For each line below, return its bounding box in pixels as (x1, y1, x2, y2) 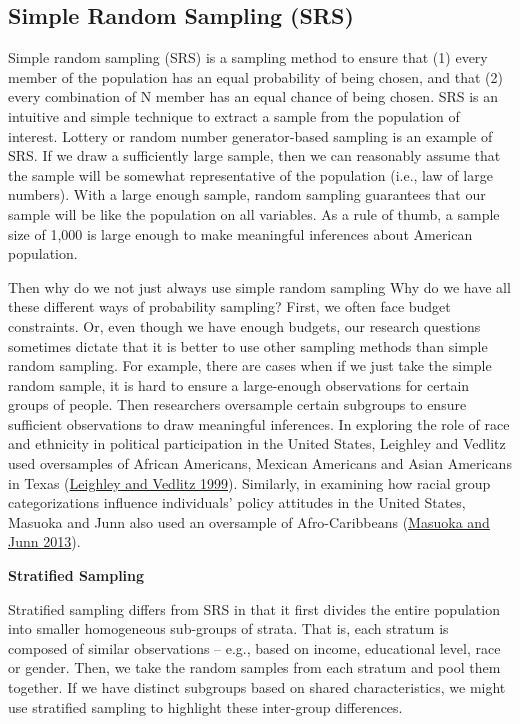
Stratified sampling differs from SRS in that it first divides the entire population (8, 598, 500, 619)
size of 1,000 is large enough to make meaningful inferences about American (8, 223, 473, 244)
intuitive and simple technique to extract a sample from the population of (8, 105, 460, 126)
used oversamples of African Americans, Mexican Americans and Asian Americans (8, 453, 512, 474)
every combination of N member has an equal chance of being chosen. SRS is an (8, 86, 499, 107)
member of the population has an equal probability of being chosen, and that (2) (8, 66, 503, 87)
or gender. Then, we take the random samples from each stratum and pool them (8, 657, 501, 678)
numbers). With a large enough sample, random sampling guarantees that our (8, 184, 486, 205)
